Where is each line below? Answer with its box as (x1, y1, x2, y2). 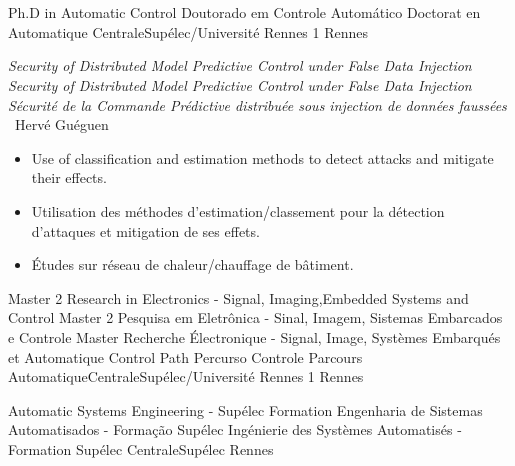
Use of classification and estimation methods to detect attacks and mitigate (31, 147, 494, 168)
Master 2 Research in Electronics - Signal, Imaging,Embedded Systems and (8, 287, 469, 308)
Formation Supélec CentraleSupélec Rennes (8, 438, 274, 459)
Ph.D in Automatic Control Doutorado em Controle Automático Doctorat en (8, 2, 481, 23)
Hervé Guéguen (14, 114, 109, 135)
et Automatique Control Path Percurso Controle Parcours (8, 346, 363, 367)
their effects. (31, 167, 107, 188)
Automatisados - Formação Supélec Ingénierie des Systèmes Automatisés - (8, 419, 462, 440)
